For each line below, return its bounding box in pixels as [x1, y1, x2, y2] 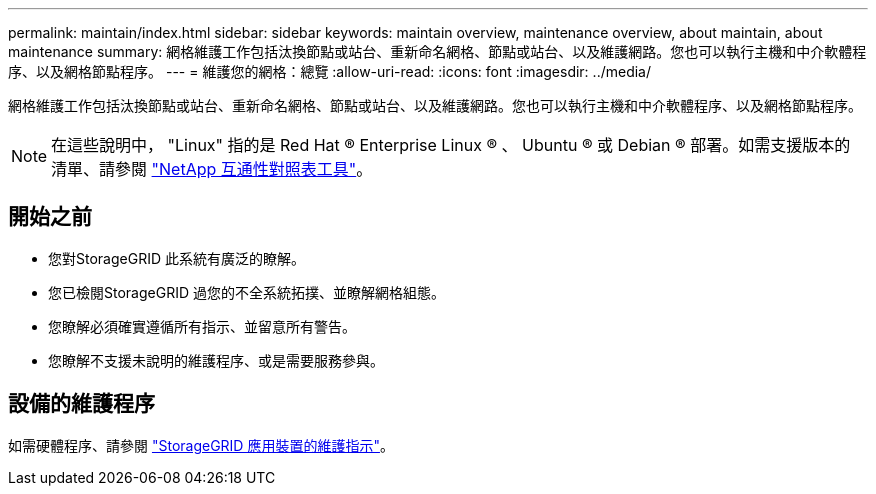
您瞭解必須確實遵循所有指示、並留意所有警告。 [48, 317, 356, 335]
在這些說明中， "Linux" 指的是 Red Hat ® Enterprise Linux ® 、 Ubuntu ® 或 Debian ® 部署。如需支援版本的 [51, 135, 851, 155]
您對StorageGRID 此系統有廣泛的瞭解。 [48, 249, 305, 267]
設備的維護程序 [8, 391, 155, 417]
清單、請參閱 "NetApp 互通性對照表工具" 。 [51, 159, 373, 179]
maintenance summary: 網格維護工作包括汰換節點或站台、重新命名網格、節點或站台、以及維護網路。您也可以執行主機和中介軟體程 [8, 43, 867, 60]
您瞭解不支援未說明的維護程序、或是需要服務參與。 [48, 351, 384, 369]
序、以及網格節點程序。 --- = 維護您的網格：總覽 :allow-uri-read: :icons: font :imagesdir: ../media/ [8, 63, 652, 80]
